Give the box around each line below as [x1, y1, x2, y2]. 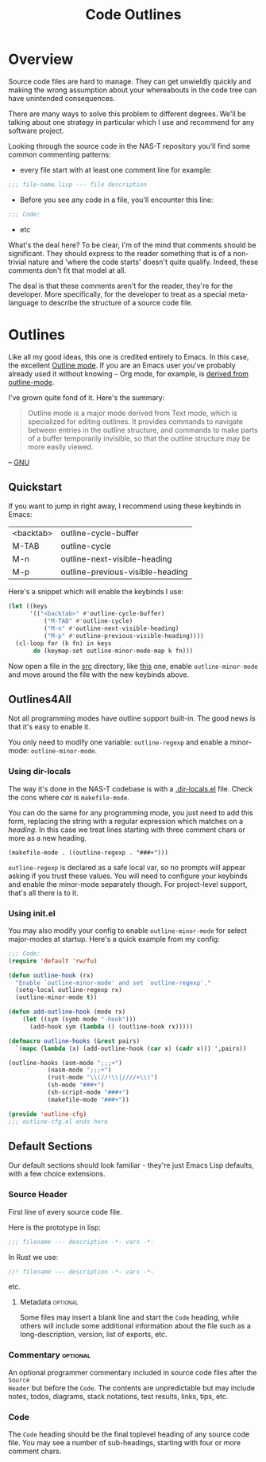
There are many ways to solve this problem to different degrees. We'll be [8, 109, 246, 119]
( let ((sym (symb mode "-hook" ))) [22, 1016, 137, 1024]
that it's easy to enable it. [8, 722, 91, 732]
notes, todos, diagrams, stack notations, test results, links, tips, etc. [8, 1391, 229, 1401]
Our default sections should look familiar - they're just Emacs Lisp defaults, [8, 1161, 254, 1170]
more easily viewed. [27, 441, 94, 451]
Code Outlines [85, 6, 182, 24]
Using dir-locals [8, 766, 71, 777]
